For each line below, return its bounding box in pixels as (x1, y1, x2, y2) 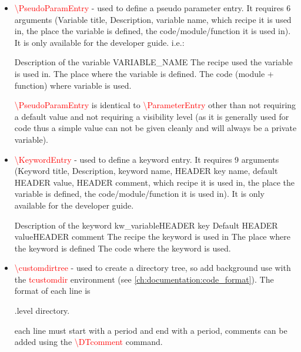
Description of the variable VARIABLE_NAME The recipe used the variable (14, 56, 293, 68)
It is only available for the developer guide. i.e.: (14, 36, 185, 48)
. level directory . (14, 304, 70, 317)
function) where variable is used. (14, 79, 132, 91)
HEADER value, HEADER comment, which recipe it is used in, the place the (14, 176, 295, 188)
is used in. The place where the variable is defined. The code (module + (14, 67, 274, 79)
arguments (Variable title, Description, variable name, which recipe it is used (14, 13, 292, 25)
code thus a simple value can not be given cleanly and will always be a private (14, 122, 297, 134)
